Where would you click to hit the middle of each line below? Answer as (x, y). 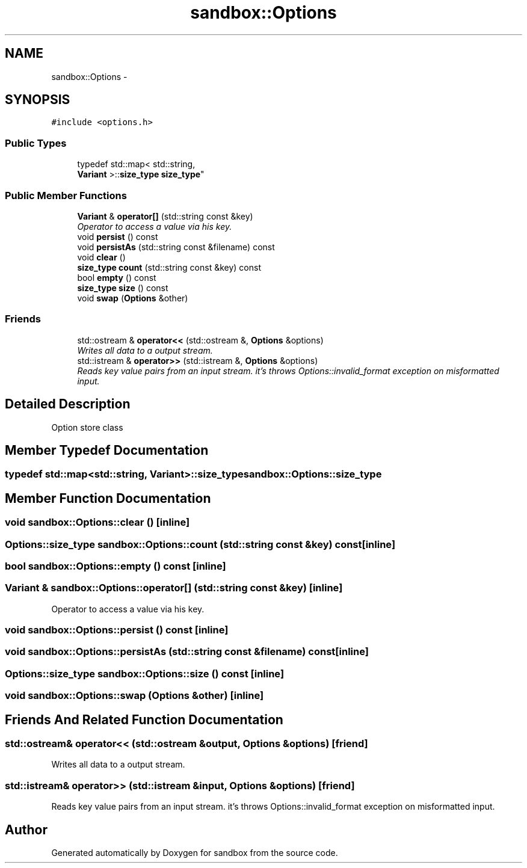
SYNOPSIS (38, 100)
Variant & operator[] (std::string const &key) (165, 216)
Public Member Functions (66, 195)
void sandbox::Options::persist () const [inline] (117, 630)
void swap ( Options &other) (133, 298)
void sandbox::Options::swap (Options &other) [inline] (134, 696)
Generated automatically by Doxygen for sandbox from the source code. (195, 853)
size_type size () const (123, 288)
